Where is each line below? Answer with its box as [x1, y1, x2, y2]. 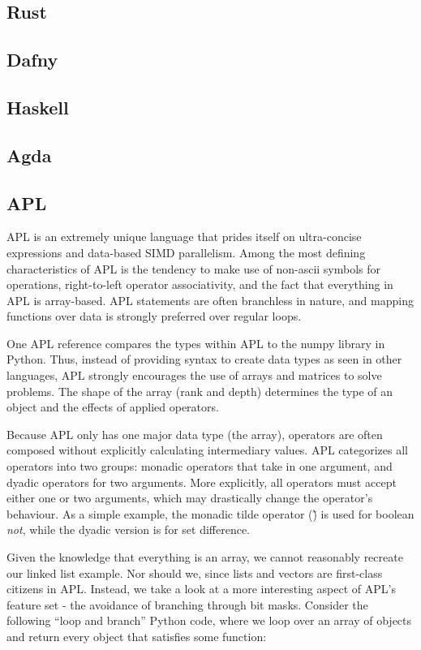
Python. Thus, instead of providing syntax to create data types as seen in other [6, 351, 402, 368]
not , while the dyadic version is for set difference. [6, 521, 250, 538]
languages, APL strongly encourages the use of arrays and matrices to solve [6, 367, 382, 384]
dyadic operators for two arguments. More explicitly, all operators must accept [6, 473, 397, 490]
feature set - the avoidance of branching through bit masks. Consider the [6, 596, 368, 613]
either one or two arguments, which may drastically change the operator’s [6, 489, 373, 506]
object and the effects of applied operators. [6, 398, 219, 415]
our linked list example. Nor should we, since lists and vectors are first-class [6, 564, 383, 581]
